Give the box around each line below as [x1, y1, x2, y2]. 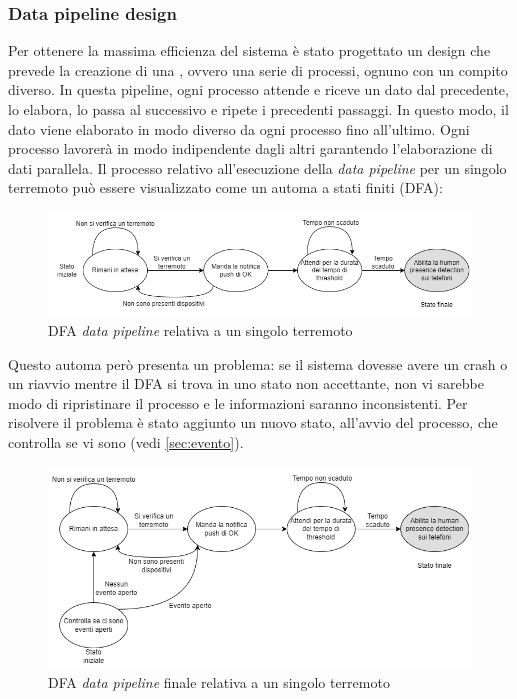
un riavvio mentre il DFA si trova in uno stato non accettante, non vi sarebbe [8, 373, 484, 394]
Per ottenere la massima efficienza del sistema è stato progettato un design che [8, 40, 491, 61]
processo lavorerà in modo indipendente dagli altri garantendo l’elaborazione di [8, 138, 493, 159]
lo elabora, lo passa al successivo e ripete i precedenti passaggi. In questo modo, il [8, 99, 509, 119]
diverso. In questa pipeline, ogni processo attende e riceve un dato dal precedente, [8, 79, 509, 100]
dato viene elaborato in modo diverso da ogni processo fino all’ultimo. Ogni [8, 118, 470, 139]
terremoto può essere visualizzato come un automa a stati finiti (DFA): [8, 177, 443, 198]
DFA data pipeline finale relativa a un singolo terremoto [48, 672, 390, 692]
